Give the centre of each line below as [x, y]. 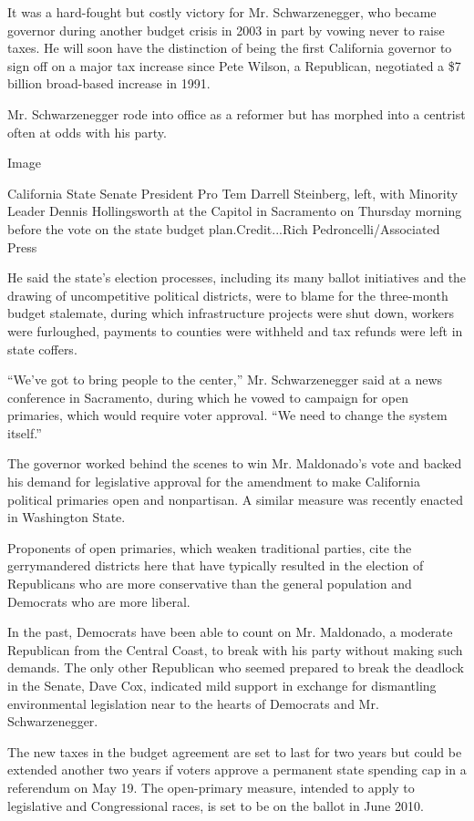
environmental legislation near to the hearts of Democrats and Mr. [193, 703]
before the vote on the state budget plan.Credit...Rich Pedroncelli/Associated [224, 228]
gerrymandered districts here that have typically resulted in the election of [216, 565]
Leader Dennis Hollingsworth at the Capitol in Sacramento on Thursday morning [235, 211]
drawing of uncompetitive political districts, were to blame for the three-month [228, 295]
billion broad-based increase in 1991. [109, 83]
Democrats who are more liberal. [99, 601]
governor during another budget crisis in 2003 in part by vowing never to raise [226, 30]
